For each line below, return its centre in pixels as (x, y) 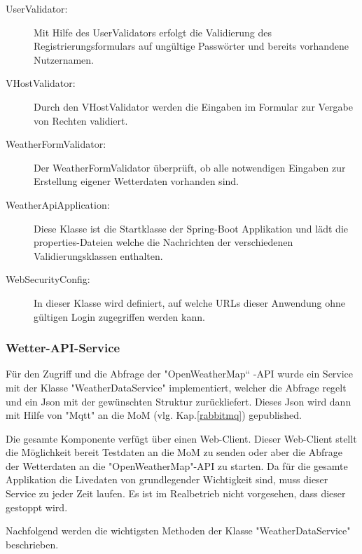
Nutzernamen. (64, 59)
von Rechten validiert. (81, 120)
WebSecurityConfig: (48, 279)
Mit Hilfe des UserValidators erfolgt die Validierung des (153, 32)
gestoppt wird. (37, 507)
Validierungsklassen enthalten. (98, 255)
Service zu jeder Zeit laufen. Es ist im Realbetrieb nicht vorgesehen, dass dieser (176, 493)
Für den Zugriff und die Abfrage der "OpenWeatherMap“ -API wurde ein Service (180, 374)
